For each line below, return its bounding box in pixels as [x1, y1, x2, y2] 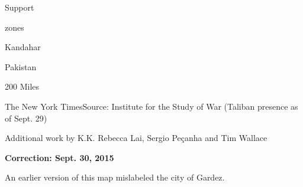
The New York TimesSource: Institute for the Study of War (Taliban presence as [5, 100, 298, 112]
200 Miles [5, 80, 40, 93]
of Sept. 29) [5, 111, 47, 124]
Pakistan [5, 60, 37, 73]
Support [5, 1, 34, 13]
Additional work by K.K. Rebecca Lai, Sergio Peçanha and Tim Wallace [5, 132, 267, 144]
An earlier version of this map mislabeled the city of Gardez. [5, 171, 225, 183]
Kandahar [5, 41, 41, 53]
